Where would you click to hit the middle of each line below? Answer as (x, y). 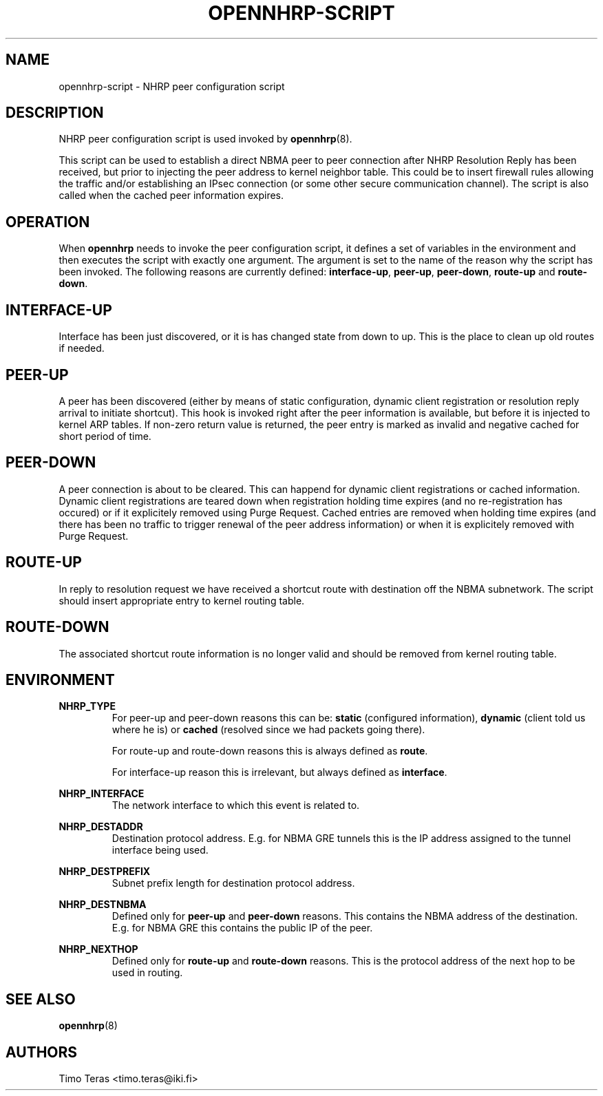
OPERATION (48, 222)
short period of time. (105, 436)
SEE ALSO (41, 999)
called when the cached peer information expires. (171, 196)
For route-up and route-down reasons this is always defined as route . (270, 751)
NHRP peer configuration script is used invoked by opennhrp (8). (205, 139)
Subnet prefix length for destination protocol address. (233, 883)
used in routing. (147, 973)
